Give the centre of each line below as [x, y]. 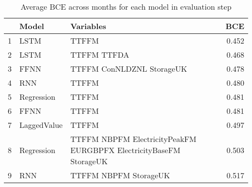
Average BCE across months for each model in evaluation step [126, 7]
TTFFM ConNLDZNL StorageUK [129, 69]
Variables [88, 26]
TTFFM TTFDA [100, 55]
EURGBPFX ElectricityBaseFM [126, 150]
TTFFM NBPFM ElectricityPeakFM [134, 139]
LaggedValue [41, 125]
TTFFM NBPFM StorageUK [120, 175]
